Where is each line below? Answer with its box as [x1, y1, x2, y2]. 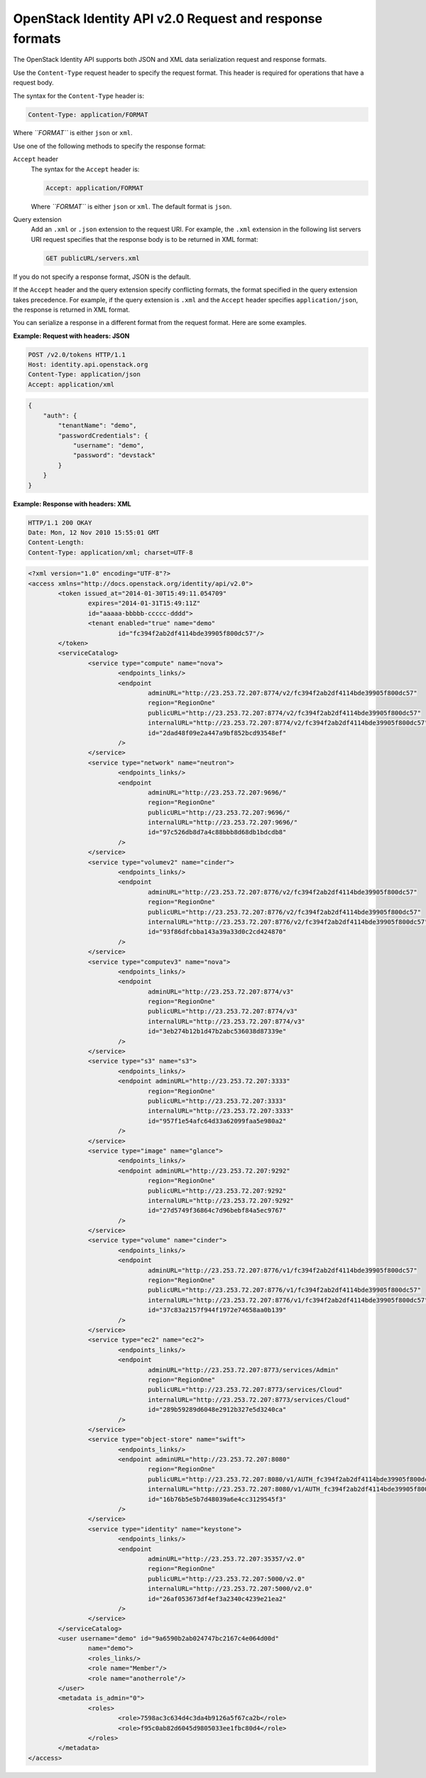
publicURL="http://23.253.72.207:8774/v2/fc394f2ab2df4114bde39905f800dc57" [148, 708, 422, 717]
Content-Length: [28, 538, 85, 547]
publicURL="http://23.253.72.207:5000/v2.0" [148, 1575, 305, 1582]
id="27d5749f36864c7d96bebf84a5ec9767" [148, 1206, 287, 1215]
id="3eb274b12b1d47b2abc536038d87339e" [148, 1028, 287, 1036]
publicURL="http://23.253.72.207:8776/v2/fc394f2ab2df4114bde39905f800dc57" [148, 907, 422, 916]
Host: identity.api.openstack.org [28, 361, 148, 369]
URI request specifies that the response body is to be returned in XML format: [31, 235, 258, 243]
